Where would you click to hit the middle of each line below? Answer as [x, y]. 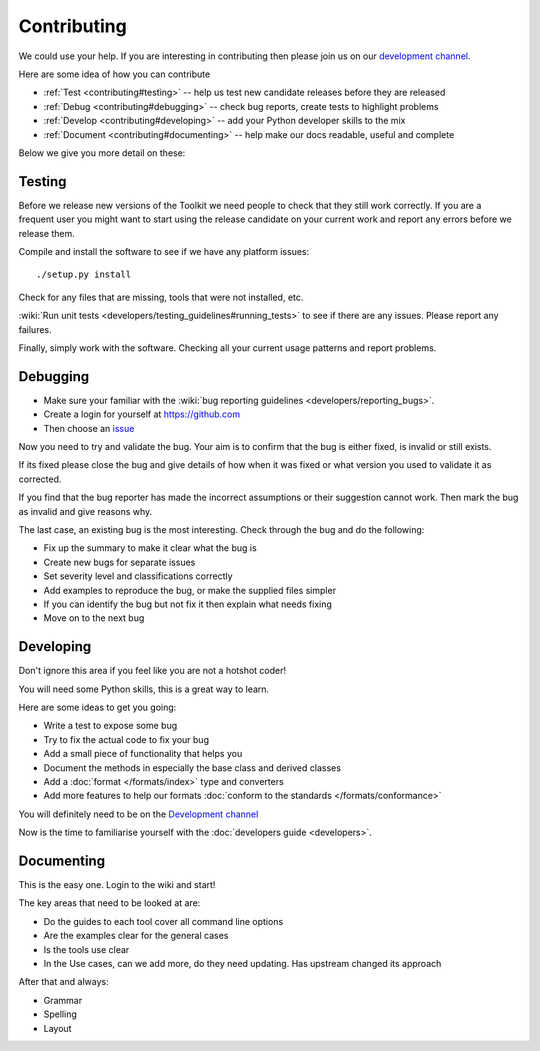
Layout [57, 1028]
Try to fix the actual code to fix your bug [126, 739]
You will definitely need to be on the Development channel [138, 814]
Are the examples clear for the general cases [136, 936]
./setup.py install [84, 274]
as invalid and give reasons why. [85, 511]
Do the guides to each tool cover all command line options [163, 921]
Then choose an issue [89, 428]
